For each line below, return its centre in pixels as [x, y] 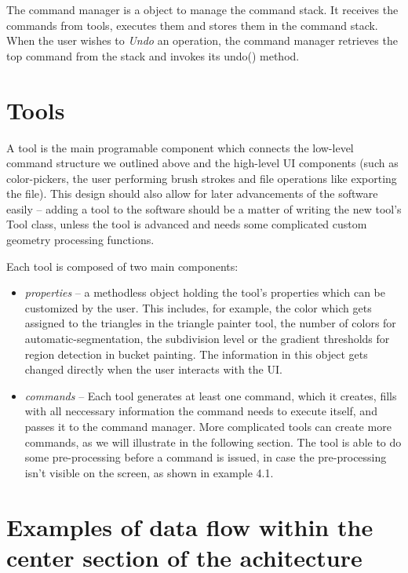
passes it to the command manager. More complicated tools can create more [208, 426]
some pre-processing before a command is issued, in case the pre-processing [206, 457]
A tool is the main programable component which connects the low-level [180, 147]
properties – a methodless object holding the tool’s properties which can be [205, 292]
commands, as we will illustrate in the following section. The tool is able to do [213, 442]
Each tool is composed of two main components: [122, 266]
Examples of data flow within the [190, 526]
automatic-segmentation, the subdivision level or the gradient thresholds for [207, 339]
